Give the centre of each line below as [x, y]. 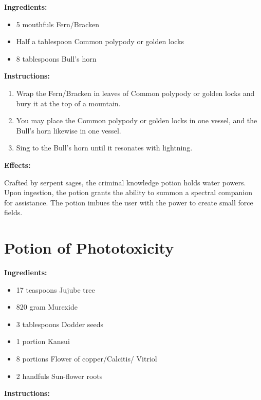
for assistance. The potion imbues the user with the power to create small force [129, 202]
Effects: [17, 165]
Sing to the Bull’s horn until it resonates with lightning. [104, 148]
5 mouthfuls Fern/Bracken [58, 24]
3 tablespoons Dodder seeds [60, 324]
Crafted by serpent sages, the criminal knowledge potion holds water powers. [125, 182]
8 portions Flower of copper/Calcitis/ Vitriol [87, 358]
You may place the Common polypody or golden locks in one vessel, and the [137, 120]
